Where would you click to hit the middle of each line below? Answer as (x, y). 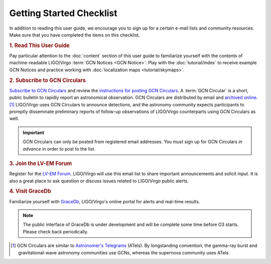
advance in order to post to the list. (59, 149)
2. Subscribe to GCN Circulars (48, 80)
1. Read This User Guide (39, 45)
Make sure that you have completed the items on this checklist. (75, 35)
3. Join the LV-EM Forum (41, 163)
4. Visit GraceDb (30, 191)
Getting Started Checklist (63, 13)
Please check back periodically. (56, 231)
